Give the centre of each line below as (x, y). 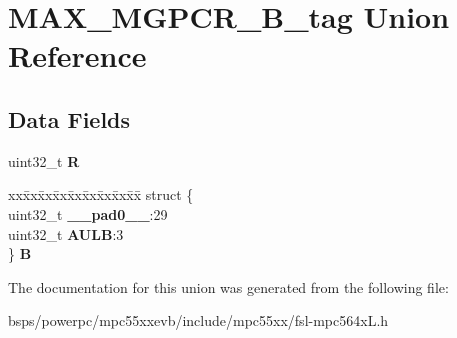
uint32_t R (44, 160)
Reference (77, 55)
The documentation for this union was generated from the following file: (228, 286)
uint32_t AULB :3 (66, 233)
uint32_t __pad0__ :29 (88, 213)
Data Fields (69, 118)
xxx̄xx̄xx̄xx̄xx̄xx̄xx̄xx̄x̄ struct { (101, 194)
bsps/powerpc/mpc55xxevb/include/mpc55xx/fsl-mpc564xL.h (198, 320)
